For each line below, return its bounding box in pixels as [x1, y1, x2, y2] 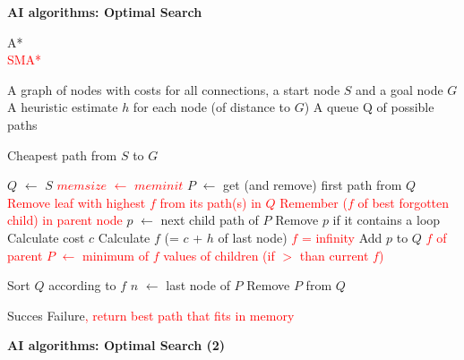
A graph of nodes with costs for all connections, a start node [7, 80, 340, 99]
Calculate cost [7, 227, 85, 246]
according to [48, 276, 116, 295]
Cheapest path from [7, 145, 117, 164]
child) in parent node [7, 210, 123, 229]
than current [299, 245, 369, 264]
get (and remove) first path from [223, 176, 402, 194]
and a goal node [356, 80, 443, 99]
